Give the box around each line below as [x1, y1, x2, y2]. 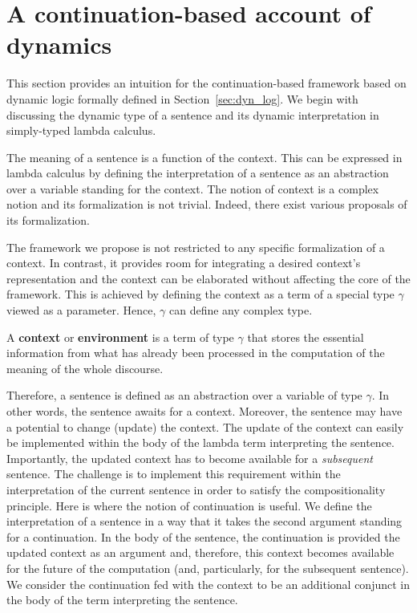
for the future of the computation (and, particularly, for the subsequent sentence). [6, 559, 409, 576]
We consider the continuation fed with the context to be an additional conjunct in [6, 575, 410, 592]
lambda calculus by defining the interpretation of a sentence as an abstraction [6, 164, 389, 181]
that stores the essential [247, 328, 364, 345]
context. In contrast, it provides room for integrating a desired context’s [6, 254, 361, 271]
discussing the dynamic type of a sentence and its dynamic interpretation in [6, 106, 379, 123]
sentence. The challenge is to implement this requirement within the [6, 465, 341, 482]
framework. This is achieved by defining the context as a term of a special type [6, 286, 395, 302]
